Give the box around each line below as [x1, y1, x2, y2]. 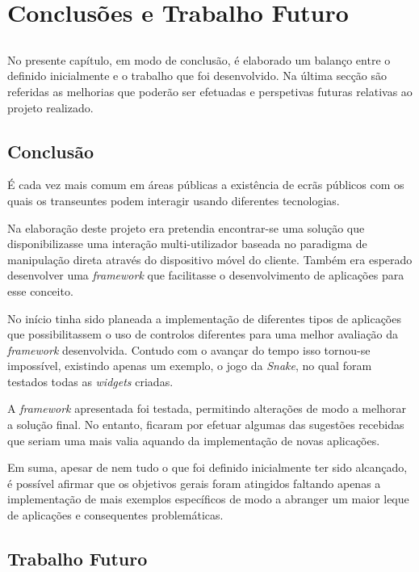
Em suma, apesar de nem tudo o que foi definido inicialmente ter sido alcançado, [7, 459, 408, 476]
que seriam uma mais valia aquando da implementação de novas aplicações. [7, 431, 380, 448]
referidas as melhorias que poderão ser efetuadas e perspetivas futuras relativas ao [7, 82, 413, 99]
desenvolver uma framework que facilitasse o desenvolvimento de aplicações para [7, 267, 404, 284]
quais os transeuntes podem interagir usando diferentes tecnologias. [7, 191, 340, 208]
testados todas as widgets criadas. [7, 372, 174, 389]
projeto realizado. [7, 99, 94, 116]
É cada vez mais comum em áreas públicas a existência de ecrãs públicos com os [7, 176, 404, 193]
